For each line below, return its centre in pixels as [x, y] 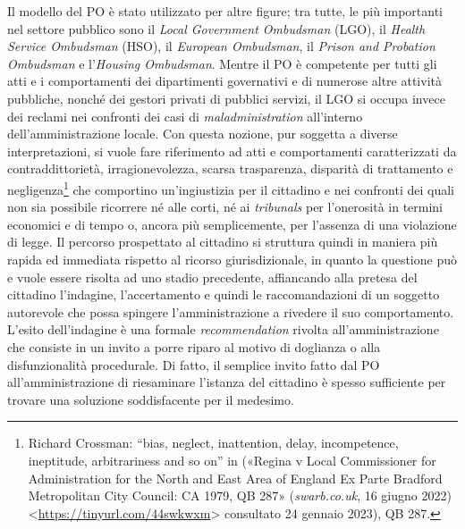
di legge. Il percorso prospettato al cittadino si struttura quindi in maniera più [223, 242]
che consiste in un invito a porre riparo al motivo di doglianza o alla [194, 346]
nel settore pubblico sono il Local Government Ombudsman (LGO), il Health [216, 28]
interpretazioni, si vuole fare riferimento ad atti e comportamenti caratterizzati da [232, 151]
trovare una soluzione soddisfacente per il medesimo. [151, 399]
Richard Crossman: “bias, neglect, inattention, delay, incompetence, [213, 443]
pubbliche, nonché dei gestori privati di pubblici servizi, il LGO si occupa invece [226, 98]
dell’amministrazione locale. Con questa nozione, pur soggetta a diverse [203, 134]
